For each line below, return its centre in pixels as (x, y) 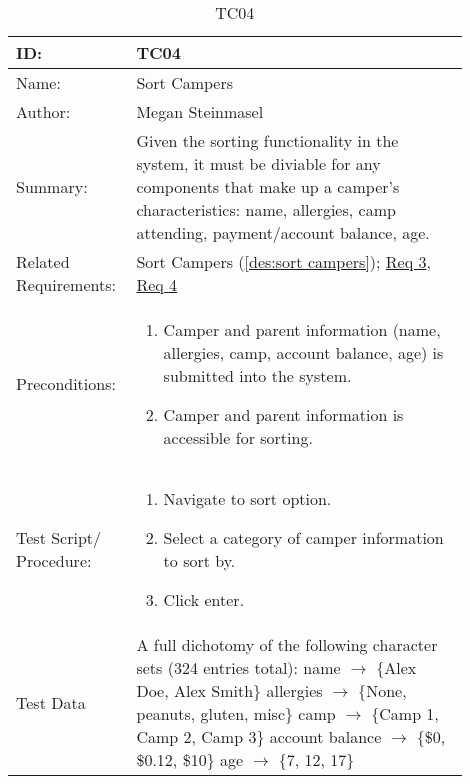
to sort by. (199, 560)
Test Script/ (59, 537)
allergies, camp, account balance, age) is (303, 352)
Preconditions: (66, 383)
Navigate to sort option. (247, 498)
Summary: (52, 186)
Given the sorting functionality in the (267, 140)
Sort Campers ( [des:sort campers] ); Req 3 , (283, 261)
